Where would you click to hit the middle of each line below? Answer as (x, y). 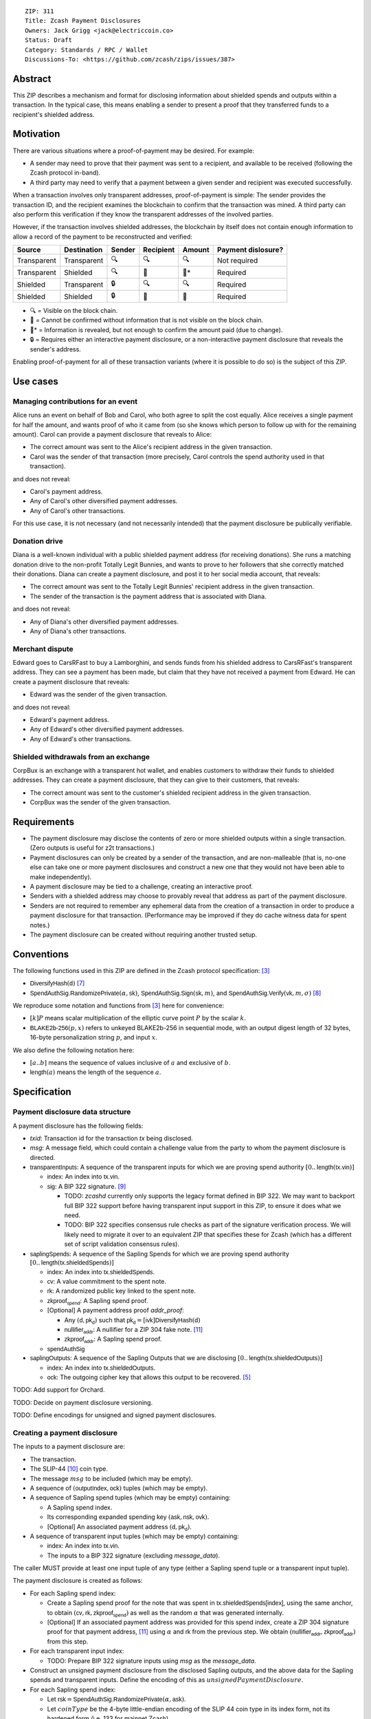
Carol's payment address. (66, 491)
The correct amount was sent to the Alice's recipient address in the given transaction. (151, 447)
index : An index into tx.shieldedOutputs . (101, 1368)
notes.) (40, 925)
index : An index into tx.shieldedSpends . (101, 1271)
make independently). (61, 877)
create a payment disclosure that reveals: (71, 681)
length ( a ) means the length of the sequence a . (95, 1072)
